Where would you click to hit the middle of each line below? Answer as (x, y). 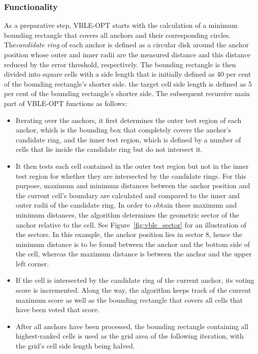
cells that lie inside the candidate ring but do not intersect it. (109, 149)
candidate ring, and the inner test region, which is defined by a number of (128, 139)
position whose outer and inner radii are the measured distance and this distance (127, 54)
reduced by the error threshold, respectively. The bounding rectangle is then (120, 64)
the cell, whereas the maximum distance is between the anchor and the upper (134, 254)
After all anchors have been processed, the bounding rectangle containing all (132, 326)
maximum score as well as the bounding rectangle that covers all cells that (129, 299)
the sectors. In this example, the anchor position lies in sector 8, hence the (129, 234)
